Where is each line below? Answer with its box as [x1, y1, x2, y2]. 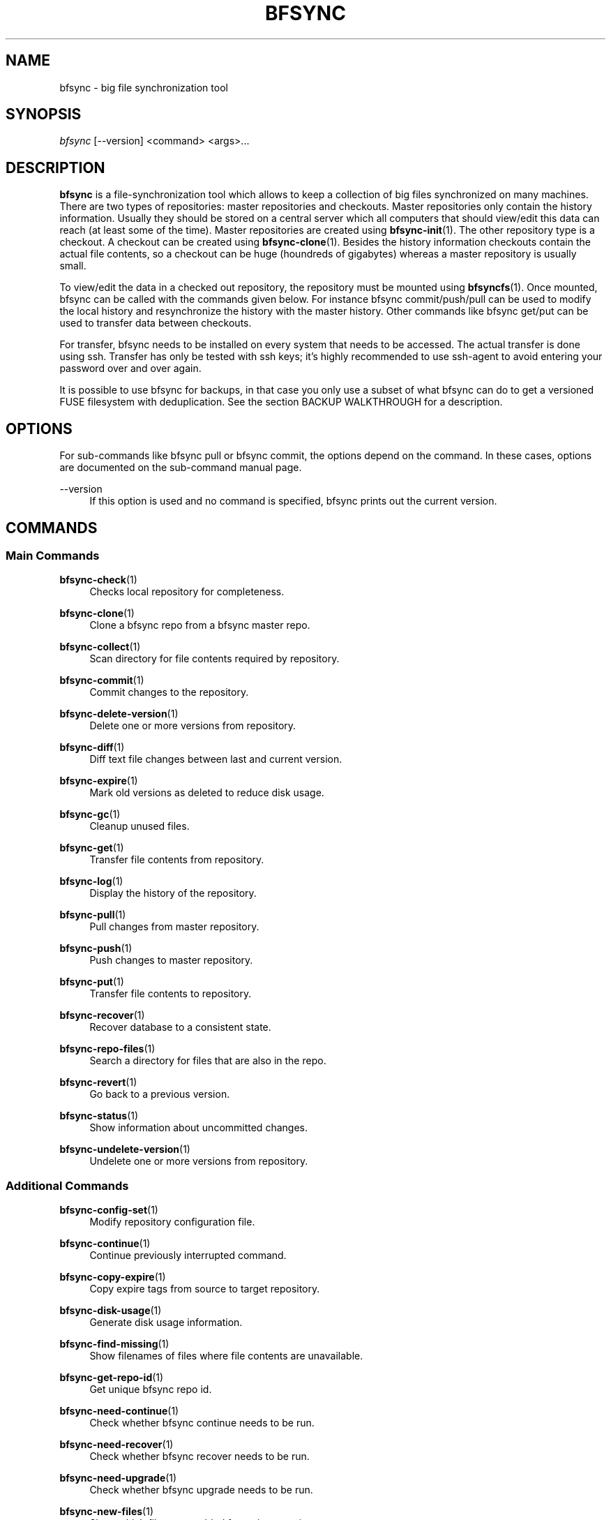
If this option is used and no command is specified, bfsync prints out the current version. [89, 495, 497, 507]
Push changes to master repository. [89, 954, 253, 967]
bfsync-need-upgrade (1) [59, 1472, 177, 1484]
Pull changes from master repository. [89, 921, 259, 933]
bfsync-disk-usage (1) [59, 1304, 162, 1317]
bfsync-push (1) [59, 942, 133, 955]
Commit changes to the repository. [89, 686, 249, 699]
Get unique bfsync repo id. [89, 1383, 212, 1396]
